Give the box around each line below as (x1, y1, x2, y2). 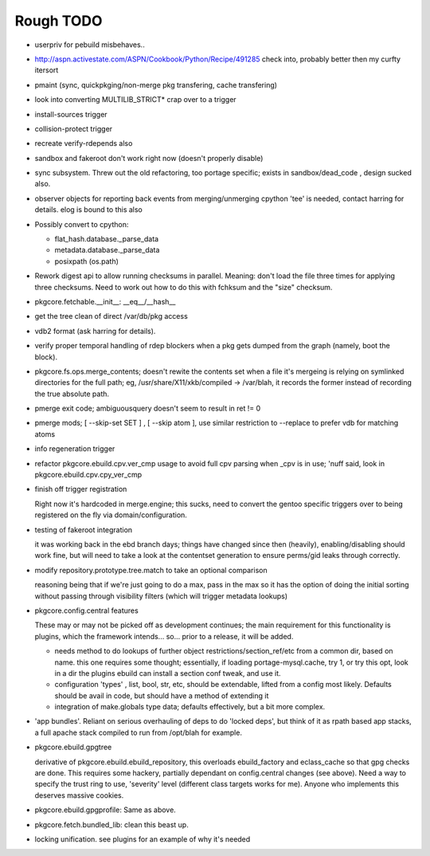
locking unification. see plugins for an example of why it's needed (34, 834, 251, 844)
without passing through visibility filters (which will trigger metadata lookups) (34, 591, 288, 601)
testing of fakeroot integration (34, 524, 133, 534)
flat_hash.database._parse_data (54, 234, 159, 244)
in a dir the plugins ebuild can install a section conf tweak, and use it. (54, 668, 282, 677)
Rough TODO (14, 12, 103, 29)
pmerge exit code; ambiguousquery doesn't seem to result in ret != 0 (34, 403, 261, 414)
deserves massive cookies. (34, 790, 124, 800)
